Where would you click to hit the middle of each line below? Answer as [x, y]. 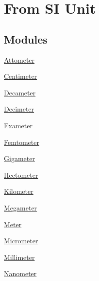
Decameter [20, 92]
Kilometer [19, 191]
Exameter [18, 125]
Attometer [19, 59]
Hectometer [21, 175]
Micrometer [21, 241]
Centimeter [21, 76]
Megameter [21, 207]
